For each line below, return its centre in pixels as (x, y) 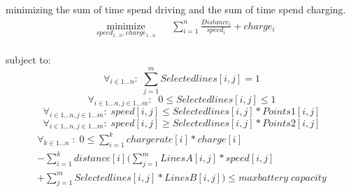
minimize (126, 26)
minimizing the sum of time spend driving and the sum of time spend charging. (176, 9)
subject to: (28, 60)
